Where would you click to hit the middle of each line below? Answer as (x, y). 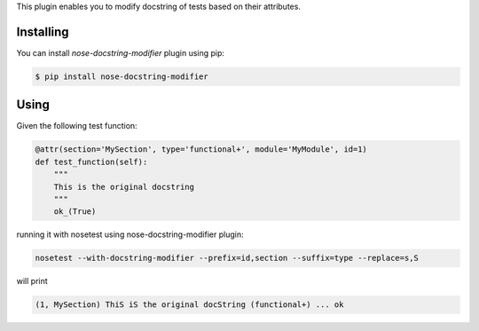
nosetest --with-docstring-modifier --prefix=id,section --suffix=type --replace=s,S (227, 258)
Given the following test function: (77, 126)
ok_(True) (75, 212)
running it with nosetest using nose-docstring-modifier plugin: (130, 234)
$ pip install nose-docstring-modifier (122, 76)
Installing (43, 32)
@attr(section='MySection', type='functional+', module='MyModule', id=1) (201, 150)
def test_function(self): (91, 162)
